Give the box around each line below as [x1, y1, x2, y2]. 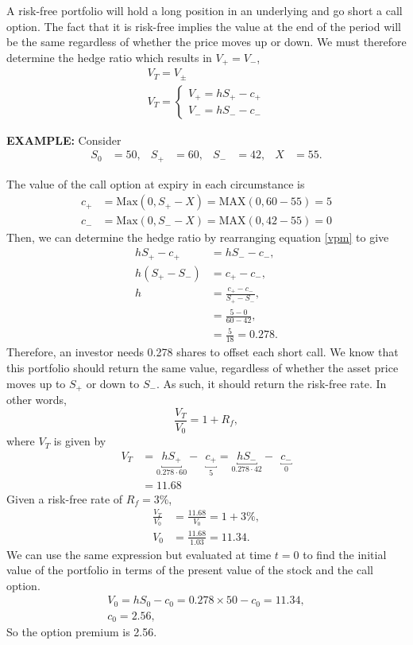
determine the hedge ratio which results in [6, 49, 212, 65]
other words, [6, 390, 67, 407]
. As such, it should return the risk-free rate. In [156, 375, 387, 391]
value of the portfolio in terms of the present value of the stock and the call [6, 561, 373, 578]
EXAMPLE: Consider [6, 131, 122, 148]
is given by [53, 433, 106, 449]
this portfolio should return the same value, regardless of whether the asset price [6, 359, 399, 375]
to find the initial [303, 546, 387, 562]
